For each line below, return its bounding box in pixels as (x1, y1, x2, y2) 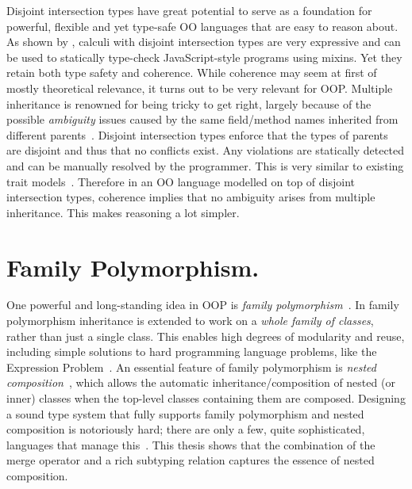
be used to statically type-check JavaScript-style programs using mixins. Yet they (6, 48, 402, 65)
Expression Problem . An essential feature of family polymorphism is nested (6, 358, 376, 375)
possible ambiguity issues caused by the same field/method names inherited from (6, 111, 399, 128)
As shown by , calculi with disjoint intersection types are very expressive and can (6, 33, 401, 50)
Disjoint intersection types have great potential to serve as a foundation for (6, 2, 372, 18)
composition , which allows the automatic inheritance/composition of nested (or (6, 374, 395, 391)
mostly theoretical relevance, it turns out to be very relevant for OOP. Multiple (6, 79, 393, 96)
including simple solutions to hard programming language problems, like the (6, 343, 377, 360)
